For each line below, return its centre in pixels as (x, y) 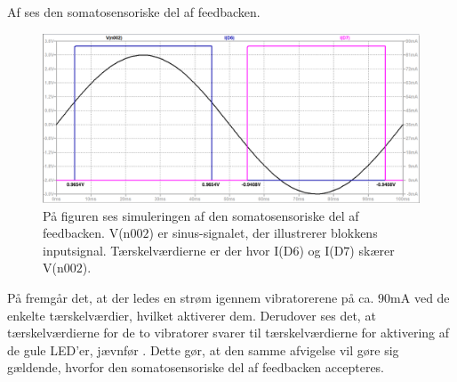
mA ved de (420, 298)
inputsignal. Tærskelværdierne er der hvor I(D (168, 250)
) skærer (372, 250)
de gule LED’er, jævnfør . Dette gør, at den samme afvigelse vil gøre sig (203, 349)
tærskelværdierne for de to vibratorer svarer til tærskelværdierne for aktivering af (228, 333)
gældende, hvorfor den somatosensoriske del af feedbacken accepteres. (196, 367)
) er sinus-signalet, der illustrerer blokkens (263, 233)
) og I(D (321, 250)
